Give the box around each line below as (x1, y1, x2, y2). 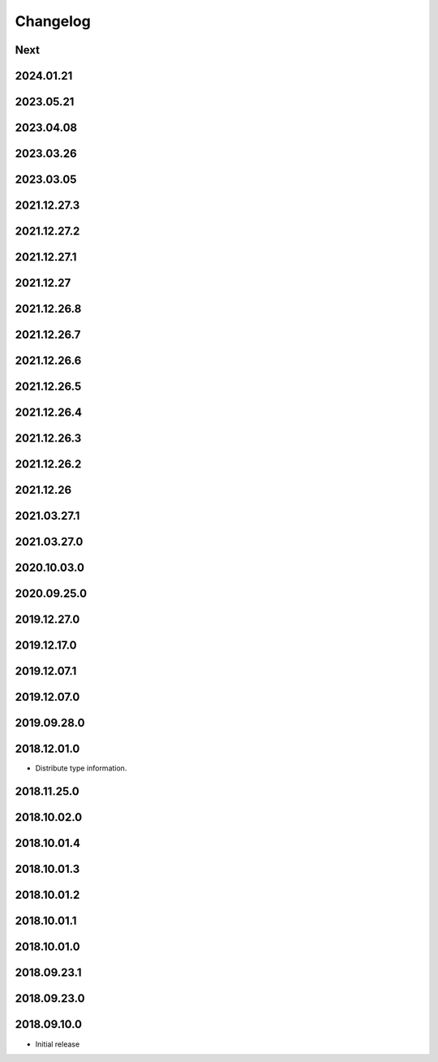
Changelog (15, 12, 91, 30)
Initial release (35, 1039, 80, 1049)
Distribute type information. (35, 763, 127, 773)
